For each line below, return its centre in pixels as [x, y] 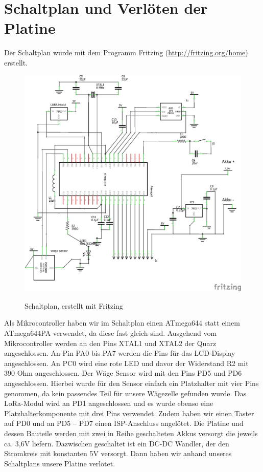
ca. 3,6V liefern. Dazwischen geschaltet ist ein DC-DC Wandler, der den [117, 443]
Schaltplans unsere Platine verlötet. [60, 463]
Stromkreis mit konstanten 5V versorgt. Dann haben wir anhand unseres [118, 453]
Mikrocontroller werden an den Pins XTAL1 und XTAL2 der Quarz [110, 343]
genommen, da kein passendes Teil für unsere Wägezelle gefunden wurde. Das [125, 393]
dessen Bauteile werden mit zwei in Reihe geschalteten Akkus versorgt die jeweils [131, 433]
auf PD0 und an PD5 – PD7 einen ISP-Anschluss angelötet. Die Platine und [124, 423]
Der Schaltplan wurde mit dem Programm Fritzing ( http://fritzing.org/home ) [126, 52]
